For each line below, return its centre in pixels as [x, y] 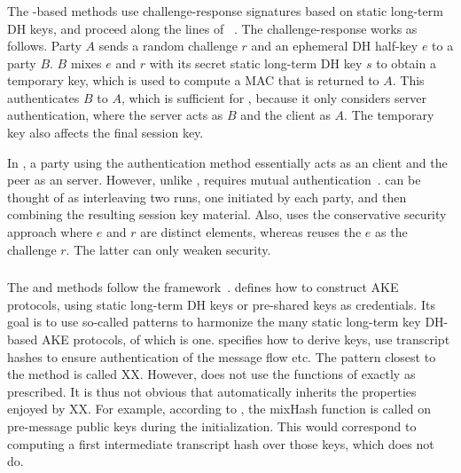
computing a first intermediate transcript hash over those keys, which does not [221, 443]
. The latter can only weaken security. [168, 249]
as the [391, 232]
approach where [50, 232]
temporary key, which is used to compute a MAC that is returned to [193, 80]
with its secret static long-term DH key [256, 63]
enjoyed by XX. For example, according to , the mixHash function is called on [219, 409]
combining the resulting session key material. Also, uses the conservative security [227, 214]
